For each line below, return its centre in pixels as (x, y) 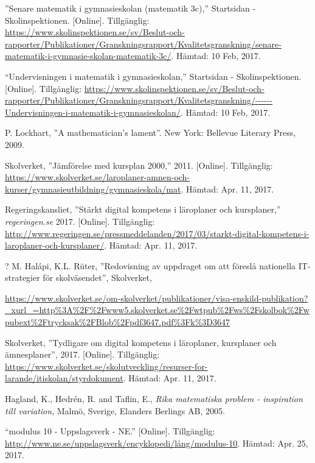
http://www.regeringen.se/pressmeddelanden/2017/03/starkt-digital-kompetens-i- (157, 233)
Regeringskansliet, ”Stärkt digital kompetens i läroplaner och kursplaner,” (143, 209)
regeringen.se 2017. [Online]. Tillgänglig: (80, 221)
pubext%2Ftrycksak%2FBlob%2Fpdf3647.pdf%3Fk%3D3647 (118, 322)
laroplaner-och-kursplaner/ (55, 245)
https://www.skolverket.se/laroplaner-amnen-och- (98, 177)
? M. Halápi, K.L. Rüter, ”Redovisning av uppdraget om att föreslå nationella (151, 265)
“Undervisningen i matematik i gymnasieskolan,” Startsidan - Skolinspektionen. (153, 76)
